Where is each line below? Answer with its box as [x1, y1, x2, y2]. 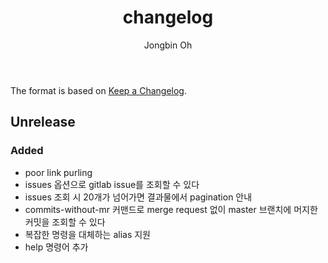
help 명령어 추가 [24, 241, 89, 253]
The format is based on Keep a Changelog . [10, 84, 187, 96]
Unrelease [10, 114, 76, 131]
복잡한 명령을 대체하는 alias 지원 [24, 228, 151, 240]
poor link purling [24, 166, 93, 178]
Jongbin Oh [143, 39, 193, 51]
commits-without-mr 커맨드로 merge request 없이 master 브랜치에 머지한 [24, 203, 318, 215]
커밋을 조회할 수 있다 [24, 216, 106, 228]
